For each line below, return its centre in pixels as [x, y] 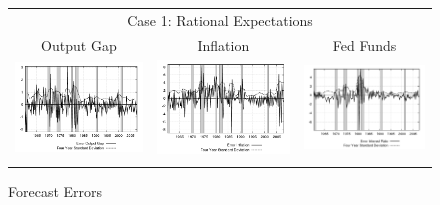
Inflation [223, 44]
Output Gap [79, 44]
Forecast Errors [55, 191]
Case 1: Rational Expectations [220, 19]
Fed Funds [364, 44]
